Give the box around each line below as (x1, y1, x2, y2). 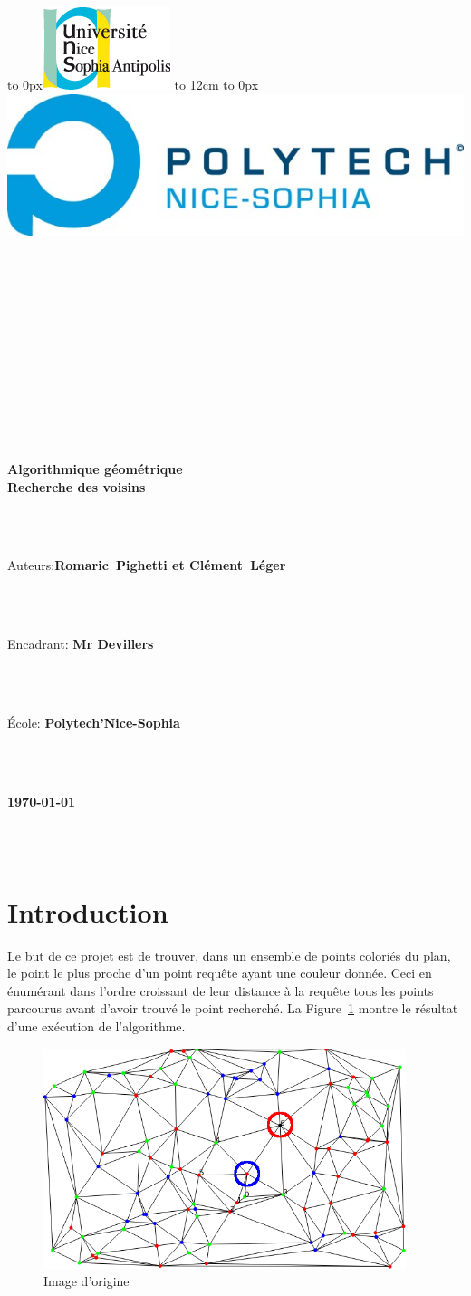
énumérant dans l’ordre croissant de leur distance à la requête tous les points (7, 981, 434, 1000)
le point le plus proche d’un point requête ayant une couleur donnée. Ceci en (7, 963, 432, 982)
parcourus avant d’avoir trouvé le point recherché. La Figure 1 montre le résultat (7, 999, 458, 1018)
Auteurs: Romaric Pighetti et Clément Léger (7, 556, 286, 575)
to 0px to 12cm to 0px (7, 75, 259, 93)
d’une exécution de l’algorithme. (7, 1017, 186, 1036)
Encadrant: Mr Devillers (7, 634, 154, 653)
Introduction (7, 893, 168, 930)
